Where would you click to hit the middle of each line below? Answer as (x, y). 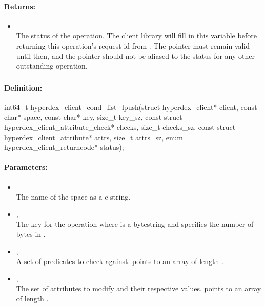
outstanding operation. (52, 66)
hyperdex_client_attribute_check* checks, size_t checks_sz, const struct (120, 127)
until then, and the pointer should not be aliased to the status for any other (135, 56)
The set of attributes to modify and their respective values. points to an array (139, 288)
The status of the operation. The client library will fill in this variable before (136, 36)
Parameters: (26, 167)
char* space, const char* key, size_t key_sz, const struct (93, 117)
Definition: (23, 87)
